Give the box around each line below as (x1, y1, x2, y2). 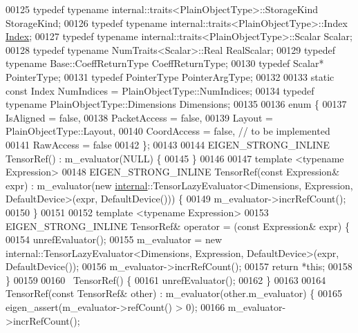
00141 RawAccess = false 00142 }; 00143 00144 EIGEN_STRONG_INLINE (6, 137, 330, 151)
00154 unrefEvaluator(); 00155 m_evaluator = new (6, 232, 222, 247)
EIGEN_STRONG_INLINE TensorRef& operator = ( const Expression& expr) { (6, 218, 350, 233)
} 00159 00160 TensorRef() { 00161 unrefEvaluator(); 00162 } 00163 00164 (6, 272, 326, 287)
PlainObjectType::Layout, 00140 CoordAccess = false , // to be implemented (6, 124, 330, 138)
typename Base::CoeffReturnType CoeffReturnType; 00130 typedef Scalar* (6, 56, 324, 70)
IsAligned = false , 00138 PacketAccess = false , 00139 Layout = (6, 110, 273, 124)
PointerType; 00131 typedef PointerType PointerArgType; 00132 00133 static (6, 69, 335, 84)
